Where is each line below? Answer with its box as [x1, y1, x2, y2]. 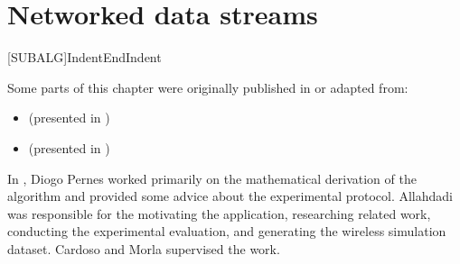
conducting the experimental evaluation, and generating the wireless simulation [7, 222, 446, 241]
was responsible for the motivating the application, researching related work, [7, 204, 431, 223]
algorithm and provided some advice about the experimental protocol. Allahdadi [7, 187, 454, 205]
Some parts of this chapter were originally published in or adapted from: [7, 77, 408, 96]
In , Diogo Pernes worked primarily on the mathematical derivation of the [7, 168, 417, 187]
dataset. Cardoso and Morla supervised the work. [7, 239, 280, 258]
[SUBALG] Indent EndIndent [7, 48, 162, 67]
